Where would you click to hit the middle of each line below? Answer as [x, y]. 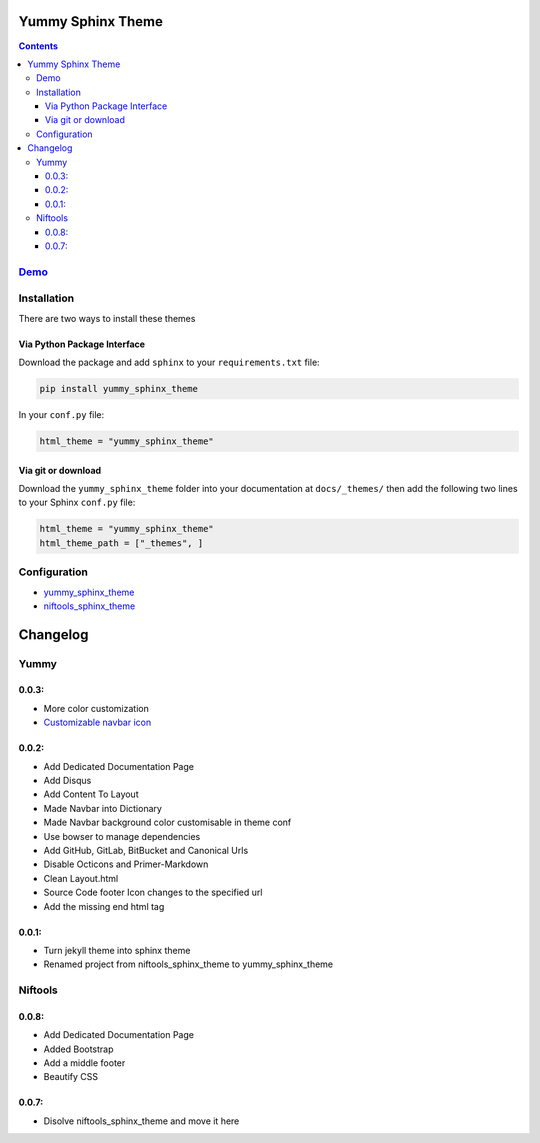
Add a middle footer [84, 1063]
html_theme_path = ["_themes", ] [121, 543]
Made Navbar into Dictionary [102, 808]
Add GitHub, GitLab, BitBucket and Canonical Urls [146, 850]
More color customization [96, 708]
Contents [38, 46]
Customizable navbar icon [97, 722]
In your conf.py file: [61, 415]
